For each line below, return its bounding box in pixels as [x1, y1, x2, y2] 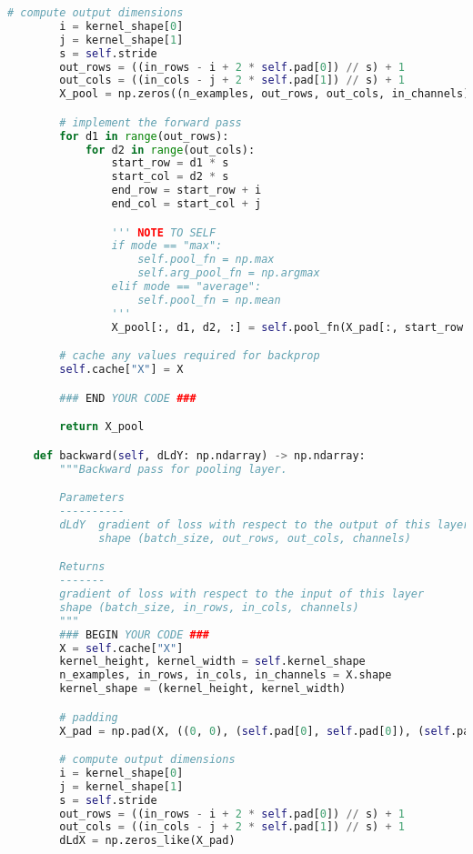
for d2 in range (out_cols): [85, 143, 256, 156]
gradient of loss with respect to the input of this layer [59, 588, 425, 600]
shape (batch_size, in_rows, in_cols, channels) [59, 600, 359, 614]
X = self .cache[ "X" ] [59, 641, 184, 655]
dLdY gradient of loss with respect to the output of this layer [59, 517, 470, 531]
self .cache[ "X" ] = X [59, 363, 184, 377]
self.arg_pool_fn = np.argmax [137, 266, 320, 280]
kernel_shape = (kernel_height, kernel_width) [59, 682, 347, 696]
